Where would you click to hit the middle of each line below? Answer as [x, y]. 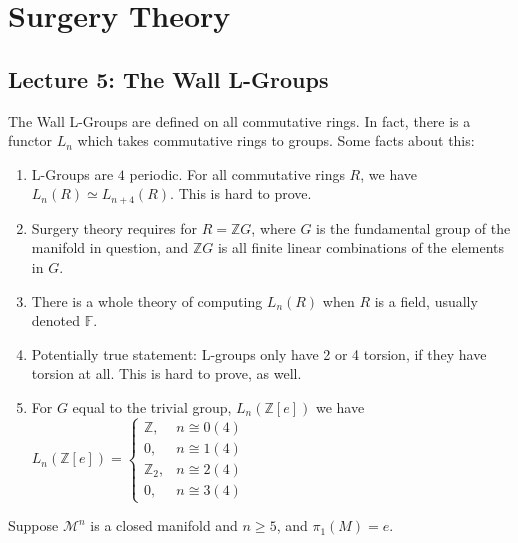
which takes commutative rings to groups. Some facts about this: [276, 140]
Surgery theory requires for [114, 227]
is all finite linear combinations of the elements [361, 247]
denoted [56, 320]
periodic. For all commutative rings [237, 173]
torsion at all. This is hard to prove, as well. [166, 373]
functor [30, 140]
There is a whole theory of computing [147, 300]
